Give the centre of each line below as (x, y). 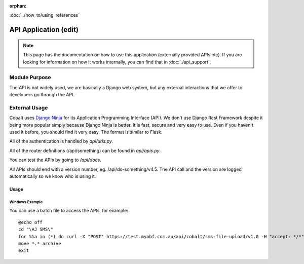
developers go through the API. (42, 95)
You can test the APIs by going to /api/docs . (55, 160)
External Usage (29, 107)
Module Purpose (30, 78)
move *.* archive (40, 243)
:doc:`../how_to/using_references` (45, 15)
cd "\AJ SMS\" (36, 230)
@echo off (30, 222)
